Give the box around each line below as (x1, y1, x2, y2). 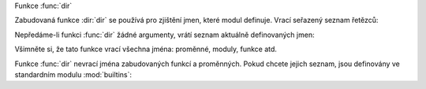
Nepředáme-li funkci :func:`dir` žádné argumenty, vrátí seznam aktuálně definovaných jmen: (14, 30, 315, 39)
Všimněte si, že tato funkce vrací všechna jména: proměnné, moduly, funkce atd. (14, 44, 278, 54)
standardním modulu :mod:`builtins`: (14, 69, 133, 79)
